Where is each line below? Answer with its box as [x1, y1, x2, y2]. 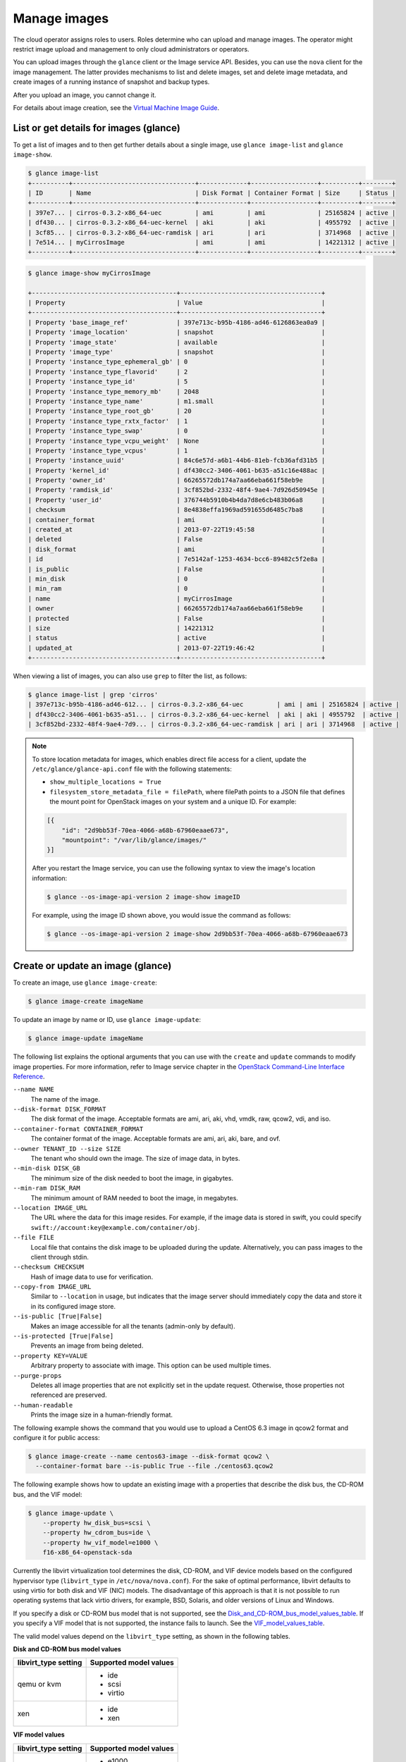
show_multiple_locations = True [49, 778, 161, 786]
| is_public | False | [27, 565, 326, 573]
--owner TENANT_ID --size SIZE [13, 1145, 121, 1152]
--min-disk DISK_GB [13, 1164, 80, 1173]
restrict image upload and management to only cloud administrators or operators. [13, 44, 250, 53]
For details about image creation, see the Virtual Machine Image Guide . [13, 103, 220, 112]
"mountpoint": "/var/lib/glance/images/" [61, 836, 207, 844]
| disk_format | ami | [27, 545, 326, 553]
